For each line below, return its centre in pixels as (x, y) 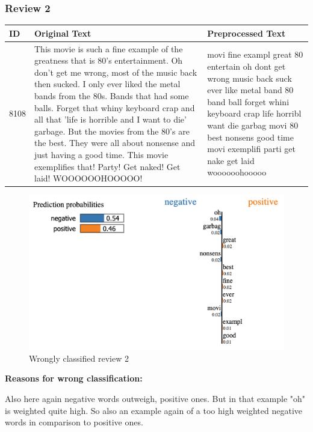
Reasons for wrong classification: (74, 378)
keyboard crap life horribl (254, 113)
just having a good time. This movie (101, 154)
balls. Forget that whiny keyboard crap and (115, 107)
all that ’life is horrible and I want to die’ (110, 119)
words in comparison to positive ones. (74, 422)
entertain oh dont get (246, 66)
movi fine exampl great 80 (255, 54)
